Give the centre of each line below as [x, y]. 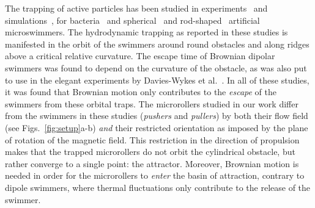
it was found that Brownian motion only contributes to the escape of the [141, 92]
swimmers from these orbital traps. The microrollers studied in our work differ [152, 103]
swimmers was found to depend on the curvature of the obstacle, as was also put [156, 67]
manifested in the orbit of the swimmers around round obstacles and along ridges [157, 44]
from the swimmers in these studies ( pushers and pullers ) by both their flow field [157, 116]
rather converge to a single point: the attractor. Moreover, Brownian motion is [152, 163]
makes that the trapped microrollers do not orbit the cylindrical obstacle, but [150, 152]
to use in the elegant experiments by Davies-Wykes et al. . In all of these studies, [157, 80]
